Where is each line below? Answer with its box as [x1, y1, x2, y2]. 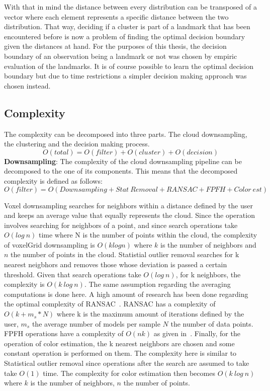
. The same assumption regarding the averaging [84, 279, 231, 289]
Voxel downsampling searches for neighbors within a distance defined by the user [4, 200, 253, 210]
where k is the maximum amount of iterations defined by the [56, 308, 244, 319]
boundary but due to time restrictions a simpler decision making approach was [4, 70, 247, 81]
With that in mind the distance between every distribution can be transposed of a [4, 2, 257, 12]
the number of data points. [170, 318, 253, 329]
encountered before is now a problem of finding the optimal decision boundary [4, 31, 245, 41]
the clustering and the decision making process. [4, 138, 150, 149]
